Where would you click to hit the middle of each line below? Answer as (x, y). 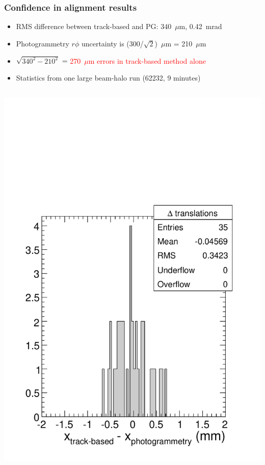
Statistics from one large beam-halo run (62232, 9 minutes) (108, 78)
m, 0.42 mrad (201, 26)
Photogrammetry (43, 43)
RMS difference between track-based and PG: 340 (94, 26)
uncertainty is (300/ (112, 43)
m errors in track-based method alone (147, 60)
